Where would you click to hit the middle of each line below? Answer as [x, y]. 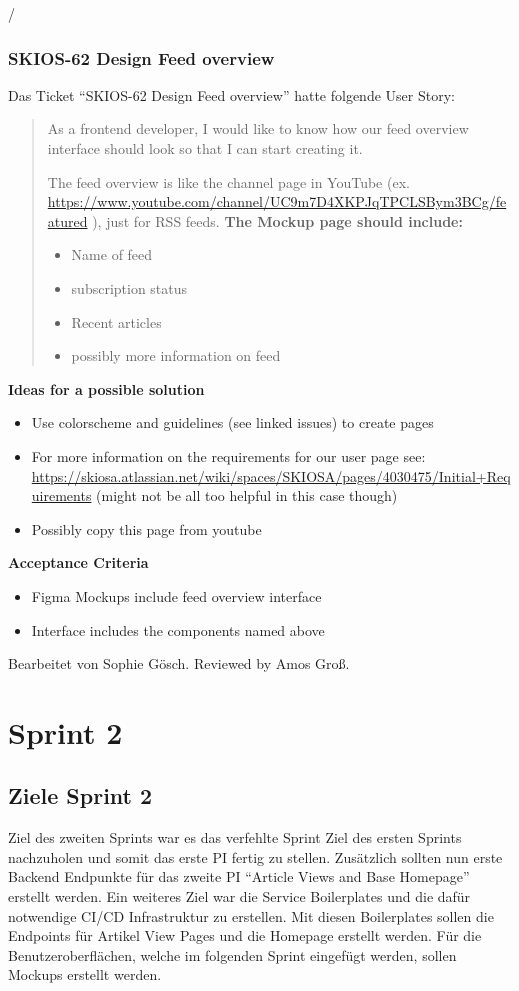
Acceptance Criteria [78, 562]
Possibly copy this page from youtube [146, 528]
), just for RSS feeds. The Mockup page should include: [277, 220]
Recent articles [116, 321]
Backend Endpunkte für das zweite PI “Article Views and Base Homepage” [239, 876]
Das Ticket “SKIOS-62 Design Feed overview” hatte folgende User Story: [231, 94]
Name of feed [112, 254]
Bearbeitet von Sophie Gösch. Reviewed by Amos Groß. [179, 663]
